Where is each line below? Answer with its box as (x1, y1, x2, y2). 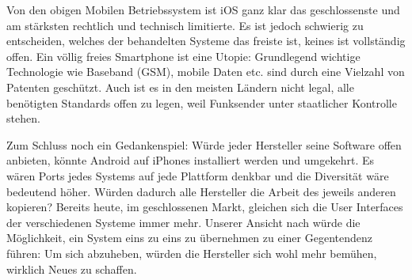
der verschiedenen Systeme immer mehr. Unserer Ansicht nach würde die (6, 214, 360, 230)
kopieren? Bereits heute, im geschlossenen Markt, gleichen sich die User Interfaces (6, 199, 403, 215)
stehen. (6, 110, 40, 127)
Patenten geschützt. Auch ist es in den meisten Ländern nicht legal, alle (6, 78, 354, 95)
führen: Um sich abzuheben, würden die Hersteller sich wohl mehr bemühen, (6, 244, 377, 261)
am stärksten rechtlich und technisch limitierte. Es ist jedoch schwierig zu (6, 17, 364, 33)
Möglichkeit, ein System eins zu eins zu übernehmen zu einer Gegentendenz (6, 229, 372, 246)
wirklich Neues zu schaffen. (6, 260, 137, 277)
